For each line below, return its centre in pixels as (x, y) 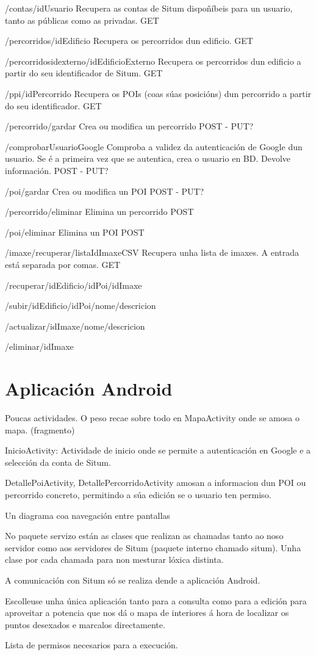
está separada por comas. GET (63, 264)
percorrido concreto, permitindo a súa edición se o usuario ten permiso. (138, 494)
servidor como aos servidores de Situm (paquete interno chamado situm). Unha (153, 547)
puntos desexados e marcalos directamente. (85, 624)
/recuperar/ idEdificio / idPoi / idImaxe (74, 285)
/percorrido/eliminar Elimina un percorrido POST (99, 212)
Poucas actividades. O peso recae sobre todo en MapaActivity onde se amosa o (152, 418)
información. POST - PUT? (57, 170)
